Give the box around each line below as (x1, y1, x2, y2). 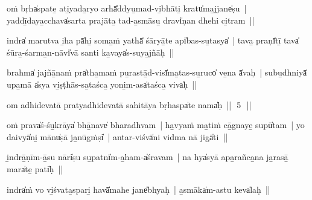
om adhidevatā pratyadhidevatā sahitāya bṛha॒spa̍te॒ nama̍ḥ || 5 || (7, 98, 252, 111)
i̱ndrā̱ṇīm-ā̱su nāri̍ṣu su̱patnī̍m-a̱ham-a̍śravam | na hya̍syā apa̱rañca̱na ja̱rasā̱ (7, 150, 288, 163)
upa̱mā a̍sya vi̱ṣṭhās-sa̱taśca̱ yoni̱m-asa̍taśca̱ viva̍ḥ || (7, 77, 197, 90)
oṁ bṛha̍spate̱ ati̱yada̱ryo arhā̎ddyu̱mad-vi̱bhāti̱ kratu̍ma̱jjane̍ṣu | (7, 2, 247, 14)
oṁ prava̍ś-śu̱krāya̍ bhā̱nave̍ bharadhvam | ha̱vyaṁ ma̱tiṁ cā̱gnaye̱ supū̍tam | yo (7, 118, 305, 131)
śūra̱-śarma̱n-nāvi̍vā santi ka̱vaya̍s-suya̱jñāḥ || (7, 45, 174, 58)
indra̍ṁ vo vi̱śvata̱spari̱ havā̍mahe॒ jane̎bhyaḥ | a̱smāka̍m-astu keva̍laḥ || (7, 182, 270, 195)
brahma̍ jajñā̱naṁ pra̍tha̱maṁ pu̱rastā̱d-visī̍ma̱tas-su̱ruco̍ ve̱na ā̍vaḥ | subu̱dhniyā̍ (7, 66, 307, 79)
